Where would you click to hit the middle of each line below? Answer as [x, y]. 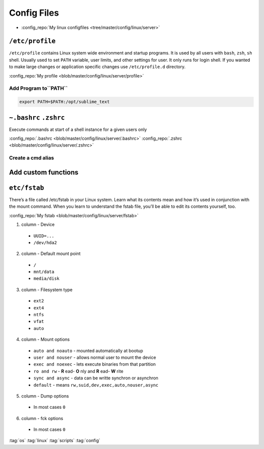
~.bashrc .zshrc [37, 117]
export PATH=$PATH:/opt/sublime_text [65, 102]
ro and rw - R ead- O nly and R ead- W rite [78, 371]
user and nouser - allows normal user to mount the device [95, 357]
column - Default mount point [51, 254]
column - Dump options [45, 396]
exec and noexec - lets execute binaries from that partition [95, 364]
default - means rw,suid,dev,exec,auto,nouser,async [96, 385]
